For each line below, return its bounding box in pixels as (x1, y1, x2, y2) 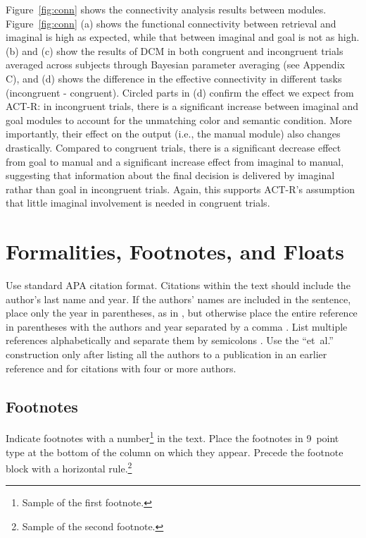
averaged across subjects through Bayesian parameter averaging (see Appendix (6, 57, 345, 72)
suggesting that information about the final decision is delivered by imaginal (6, 168, 335, 183)
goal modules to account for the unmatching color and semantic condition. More (6, 112, 352, 127)
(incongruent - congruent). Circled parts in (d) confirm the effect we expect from (6, 85, 354, 99)
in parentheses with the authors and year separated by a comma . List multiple (6, 319, 348, 334)
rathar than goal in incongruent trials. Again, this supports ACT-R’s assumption (6, 181, 355, 196)
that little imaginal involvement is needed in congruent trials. (6, 195, 270, 210)
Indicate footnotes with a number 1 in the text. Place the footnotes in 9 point (6, 429, 339, 446)
